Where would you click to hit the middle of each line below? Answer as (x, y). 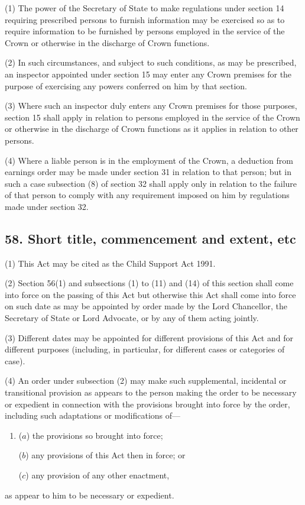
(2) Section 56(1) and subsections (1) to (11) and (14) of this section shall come (149, 283)
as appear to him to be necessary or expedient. (90, 495)
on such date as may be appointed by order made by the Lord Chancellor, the (146, 306)
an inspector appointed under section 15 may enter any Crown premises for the (148, 74)
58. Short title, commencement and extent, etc (150, 238)
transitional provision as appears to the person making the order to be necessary (151, 392)
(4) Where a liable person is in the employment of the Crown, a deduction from (149, 160)
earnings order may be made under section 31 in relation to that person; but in (148, 172)
